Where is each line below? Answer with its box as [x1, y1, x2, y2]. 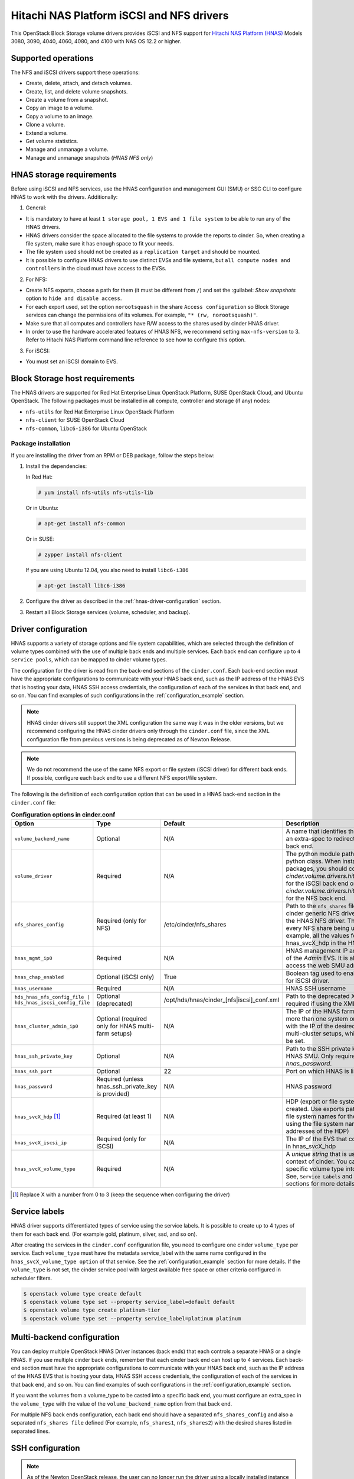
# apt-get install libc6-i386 [38, 583, 126, 589]
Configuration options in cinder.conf [11, 810, 116, 819]
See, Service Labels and [286, 1172, 353, 1180]
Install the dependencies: [25, 463, 87, 470]
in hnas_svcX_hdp [286, 1142, 336, 1151]
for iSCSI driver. [286, 977, 330, 985]
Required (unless [96, 1075, 144, 1083]
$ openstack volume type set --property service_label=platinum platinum [23, 1315, 241, 1322]
